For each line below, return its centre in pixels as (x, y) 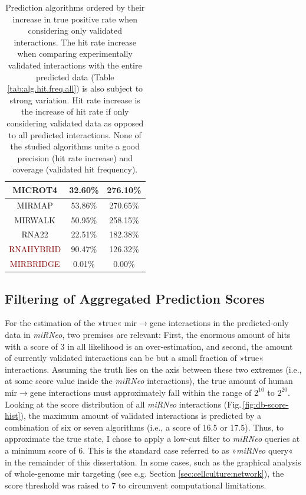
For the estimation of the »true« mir (71, 323)
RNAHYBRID (35, 249)
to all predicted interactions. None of (75, 134)
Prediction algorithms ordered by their (75, 7)
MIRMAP (35, 205)
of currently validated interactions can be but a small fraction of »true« (134, 358)
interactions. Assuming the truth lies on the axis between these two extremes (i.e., (153, 369)
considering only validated (75, 30)
